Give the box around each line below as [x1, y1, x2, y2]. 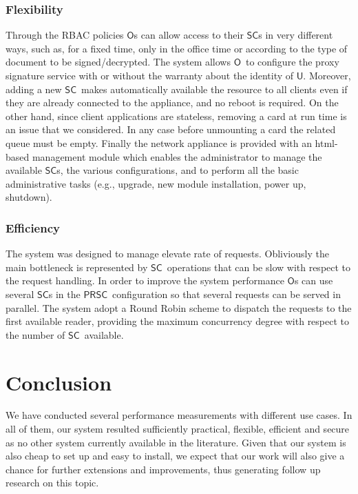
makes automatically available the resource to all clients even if [81, 81, 348, 96]
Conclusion [6, 368, 112, 396]
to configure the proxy [245, 55, 339, 69]
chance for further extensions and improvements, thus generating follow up [6, 462, 321, 476]
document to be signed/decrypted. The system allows [6, 55, 231, 69]
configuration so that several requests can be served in [112, 286, 341, 301]
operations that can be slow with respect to [167, 259, 351, 274]
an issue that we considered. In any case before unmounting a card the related [6, 122, 336, 137]
